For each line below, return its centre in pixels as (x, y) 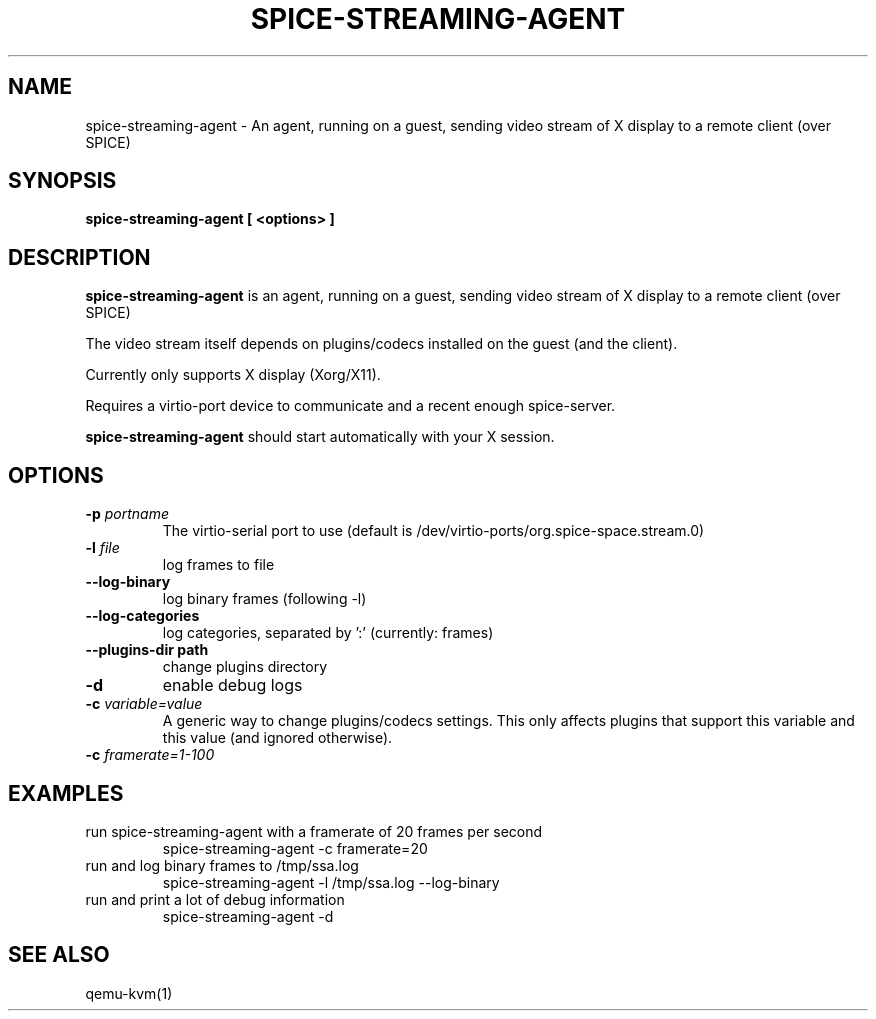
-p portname (127, 514)
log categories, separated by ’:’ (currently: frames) (328, 633)
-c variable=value (144, 704)
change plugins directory (245, 667)
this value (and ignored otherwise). (277, 738)
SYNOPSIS (62, 181)
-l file (102, 548)
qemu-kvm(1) (129, 993)
